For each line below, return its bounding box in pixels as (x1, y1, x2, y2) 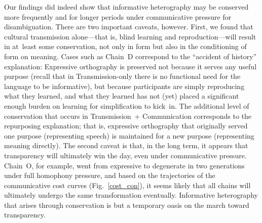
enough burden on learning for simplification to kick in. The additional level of (4, 100, 249, 111)
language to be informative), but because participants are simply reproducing (4, 80, 245, 91)
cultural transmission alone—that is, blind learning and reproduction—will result (4, 31, 256, 41)
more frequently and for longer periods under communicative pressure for (4, 11, 232, 22)
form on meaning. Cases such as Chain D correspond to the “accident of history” (4, 51, 257, 61)
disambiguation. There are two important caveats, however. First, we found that (4, 21, 253, 32)
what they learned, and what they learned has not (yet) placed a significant (4, 91, 239, 101)
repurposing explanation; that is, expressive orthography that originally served (4, 120, 248, 131)
